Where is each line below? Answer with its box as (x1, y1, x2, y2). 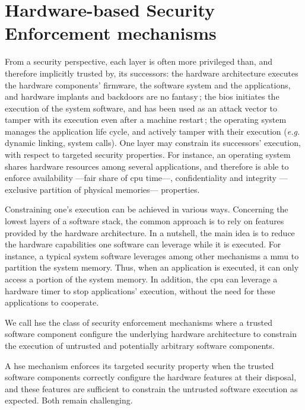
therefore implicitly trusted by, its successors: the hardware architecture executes (5, 66, 298, 79)
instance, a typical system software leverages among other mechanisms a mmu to (5, 249, 299, 262)
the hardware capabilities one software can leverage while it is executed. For (5, 238, 281, 250)
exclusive (5, 183, 37, 195)
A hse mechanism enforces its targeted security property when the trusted (5, 359, 274, 371)
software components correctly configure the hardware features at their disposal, (5, 371, 297, 383)
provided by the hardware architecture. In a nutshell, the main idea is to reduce (5, 226, 295, 239)
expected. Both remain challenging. (5, 394, 133, 406)
